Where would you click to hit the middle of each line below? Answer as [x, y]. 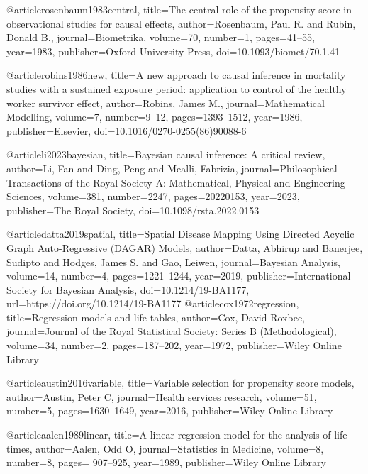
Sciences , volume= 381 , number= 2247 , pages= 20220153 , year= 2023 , [153, 196]
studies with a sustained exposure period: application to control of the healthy [177, 88]
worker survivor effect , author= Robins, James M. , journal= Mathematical [166, 103]
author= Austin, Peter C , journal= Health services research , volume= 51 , [162, 396]
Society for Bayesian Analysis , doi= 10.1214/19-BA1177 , [128, 289]
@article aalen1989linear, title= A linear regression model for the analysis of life [177, 435]
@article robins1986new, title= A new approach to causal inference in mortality [176, 75]
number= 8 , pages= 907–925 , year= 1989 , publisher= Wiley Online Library [166, 462]
